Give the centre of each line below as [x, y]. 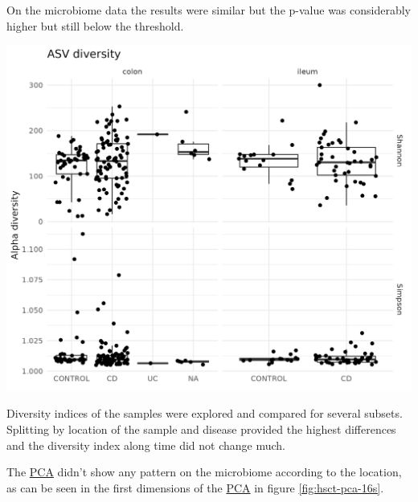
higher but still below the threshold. [95, 25]
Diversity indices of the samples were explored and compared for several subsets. [205, 413]
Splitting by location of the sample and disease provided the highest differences [201, 429]
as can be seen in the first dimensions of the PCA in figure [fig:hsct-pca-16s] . [195, 487]
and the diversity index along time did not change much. [146, 445]
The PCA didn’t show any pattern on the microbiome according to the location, [204, 472]
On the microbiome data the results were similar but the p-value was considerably [209, 10]
